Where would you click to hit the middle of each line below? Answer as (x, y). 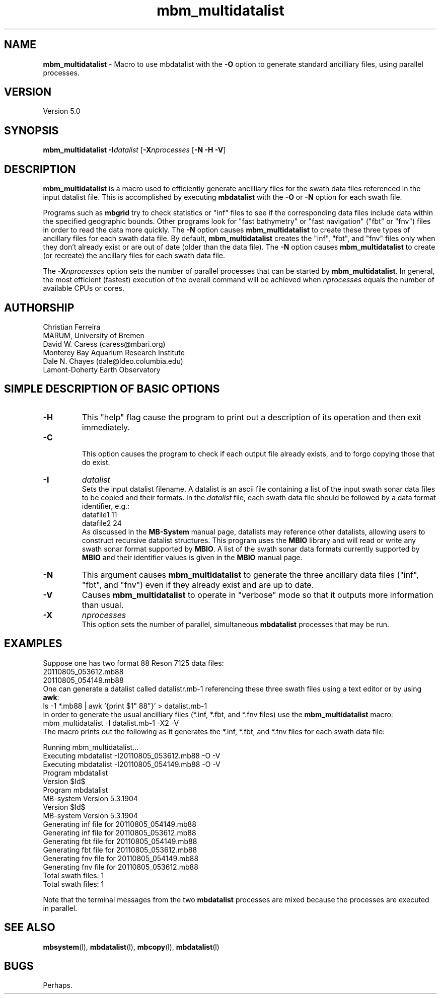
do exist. (96, 462)
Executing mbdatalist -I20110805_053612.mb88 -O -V (132, 755)
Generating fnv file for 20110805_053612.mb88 (121, 867)
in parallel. (60, 908)
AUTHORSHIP (39, 308)
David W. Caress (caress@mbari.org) (104, 344)
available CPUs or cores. (84, 288)
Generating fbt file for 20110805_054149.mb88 (120, 841)
